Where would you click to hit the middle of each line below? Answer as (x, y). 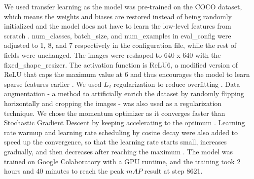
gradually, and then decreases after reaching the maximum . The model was (118, 151)
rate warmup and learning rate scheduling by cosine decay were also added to (121, 132)
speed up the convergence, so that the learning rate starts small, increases (115, 142)
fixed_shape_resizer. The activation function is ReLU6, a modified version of (121, 64)
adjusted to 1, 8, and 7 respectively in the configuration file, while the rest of (120, 45)
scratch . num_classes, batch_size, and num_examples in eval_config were (118, 35)
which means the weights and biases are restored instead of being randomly (118, 16)
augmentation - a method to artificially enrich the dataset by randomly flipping (124, 93)
